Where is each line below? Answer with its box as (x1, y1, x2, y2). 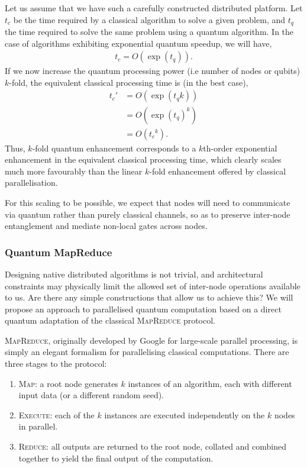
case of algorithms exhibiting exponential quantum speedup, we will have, (5, 37, 272, 49)
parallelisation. (5, 176, 58, 189)
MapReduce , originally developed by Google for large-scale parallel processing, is (5, 334, 298, 346)
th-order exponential (203, 141, 277, 154)
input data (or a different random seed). (18, 389, 164, 401)
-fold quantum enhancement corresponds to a (32, 141, 196, 154)
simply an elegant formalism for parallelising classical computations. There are (5, 346, 289, 358)
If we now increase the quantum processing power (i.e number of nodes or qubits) (5, 64, 300, 77)
